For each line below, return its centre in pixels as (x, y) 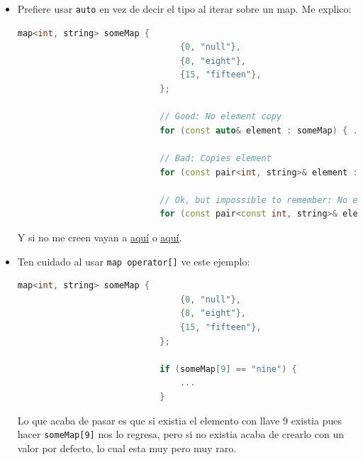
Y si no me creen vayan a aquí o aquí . (100, 237)
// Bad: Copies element (216, 158)
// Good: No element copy (221, 117)
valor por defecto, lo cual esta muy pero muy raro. (127, 448)
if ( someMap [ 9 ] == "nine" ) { (228, 369)
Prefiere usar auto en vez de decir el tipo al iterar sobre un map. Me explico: (184, 9)
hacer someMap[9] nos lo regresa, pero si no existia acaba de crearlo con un (181, 434)
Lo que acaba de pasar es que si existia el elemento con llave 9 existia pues (179, 420)
